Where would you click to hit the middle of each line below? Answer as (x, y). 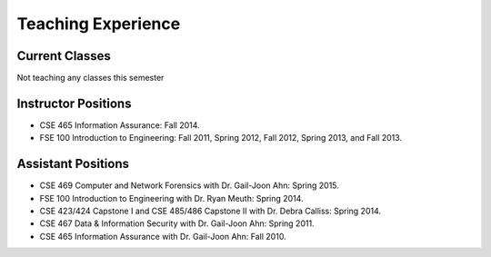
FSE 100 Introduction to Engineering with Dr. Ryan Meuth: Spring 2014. (171, 198)
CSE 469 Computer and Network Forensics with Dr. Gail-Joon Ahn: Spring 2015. (190, 185)
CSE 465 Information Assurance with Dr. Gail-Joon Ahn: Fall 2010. (163, 236)
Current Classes (64, 56)
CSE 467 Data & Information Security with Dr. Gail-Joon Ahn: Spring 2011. (177, 223)
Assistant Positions (73, 164)
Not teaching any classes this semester (90, 78)
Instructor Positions (74, 103)
